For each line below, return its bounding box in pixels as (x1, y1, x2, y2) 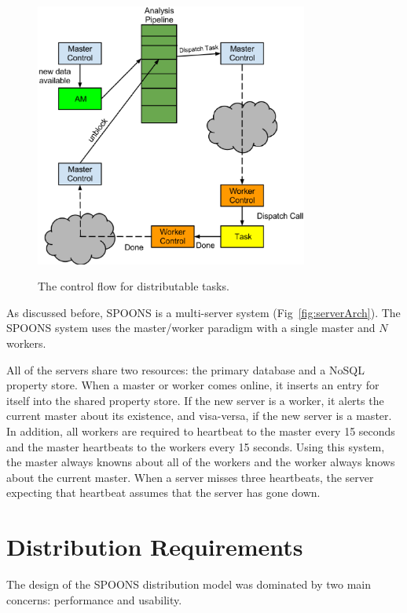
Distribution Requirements (6, 531, 303, 563)
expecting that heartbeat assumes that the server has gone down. (6, 484, 321, 501)
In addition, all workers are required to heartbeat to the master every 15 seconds (6, 422, 395, 439)
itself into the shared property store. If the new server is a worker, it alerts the (6, 392, 384, 408)
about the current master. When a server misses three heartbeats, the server (6, 469, 374, 485)
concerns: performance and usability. (6, 591, 182, 608)
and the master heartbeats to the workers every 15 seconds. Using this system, (6, 438, 385, 454)
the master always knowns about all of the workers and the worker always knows (6, 454, 395, 470)
